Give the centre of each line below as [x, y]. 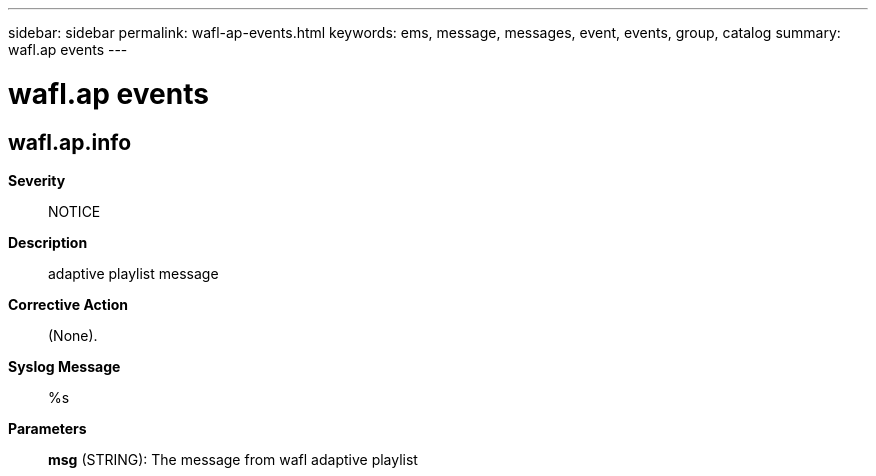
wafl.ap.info [70, 142]
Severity [37, 180]
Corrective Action [68, 304]
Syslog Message [64, 366]
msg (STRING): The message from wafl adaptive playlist [233, 459]
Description [48, 242]
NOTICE [74, 211]
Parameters [47, 428]
